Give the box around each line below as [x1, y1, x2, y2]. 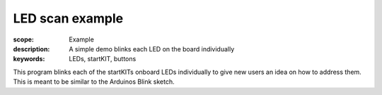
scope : [13, 35, 35, 44]
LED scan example [13, 11, 124, 26]
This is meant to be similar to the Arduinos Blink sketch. [13, 77, 175, 86]
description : [13, 44, 50, 53]
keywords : [13, 55, 45, 63]
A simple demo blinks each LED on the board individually [69, 44, 235, 53]
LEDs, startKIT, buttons [69, 55, 137, 63]
